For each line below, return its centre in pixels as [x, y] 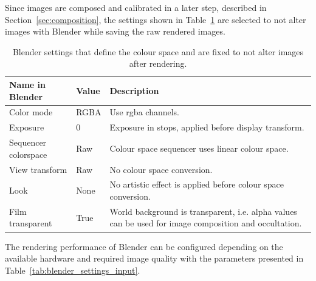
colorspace [28, 154]
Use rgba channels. [144, 112]
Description [134, 90]
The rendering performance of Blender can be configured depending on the [144, 246]
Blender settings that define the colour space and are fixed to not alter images [158, 51]
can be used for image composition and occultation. [206, 223]
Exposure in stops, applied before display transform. [207, 127]
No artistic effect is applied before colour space [197, 184]
